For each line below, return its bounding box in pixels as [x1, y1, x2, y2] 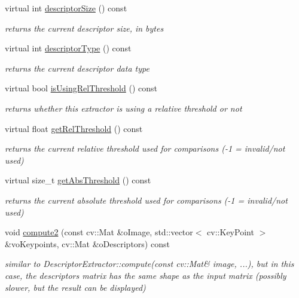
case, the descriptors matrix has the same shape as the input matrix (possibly [5, 269, 286, 281]
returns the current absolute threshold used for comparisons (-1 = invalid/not [5, 193, 288, 206]
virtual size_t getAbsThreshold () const [5, 174, 151, 186]
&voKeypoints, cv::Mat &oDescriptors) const [5, 237, 170, 250]
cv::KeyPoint [207, 226, 254, 238]
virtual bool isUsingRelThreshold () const [5, 82, 157, 94]
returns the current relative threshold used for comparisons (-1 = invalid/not [5, 142, 285, 155]
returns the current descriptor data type [5, 62, 149, 74]
